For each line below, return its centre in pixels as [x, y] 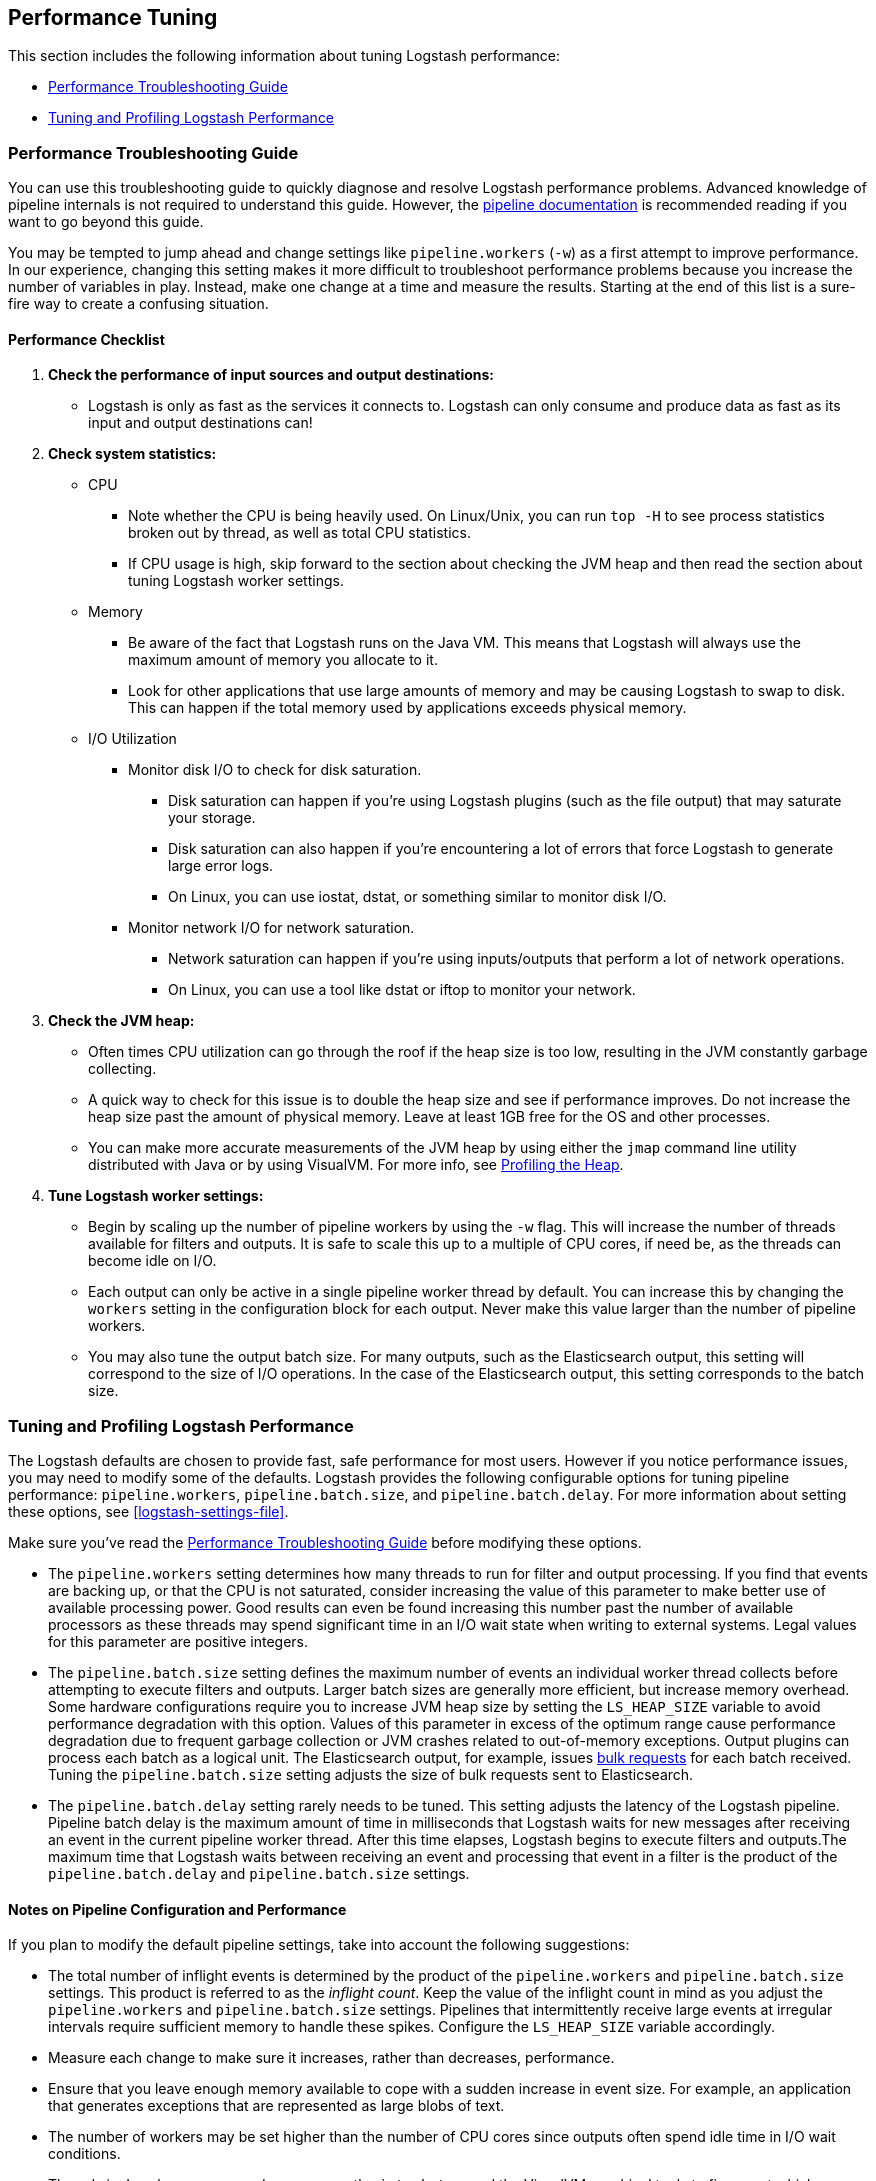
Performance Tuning [113, 17]
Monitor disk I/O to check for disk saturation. [275, 770]
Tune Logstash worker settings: [156, 1196]
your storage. [212, 818]
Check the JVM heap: [121, 1021]
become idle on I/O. [152, 1261]
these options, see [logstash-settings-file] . [148, 1512]
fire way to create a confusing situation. [138, 304]
